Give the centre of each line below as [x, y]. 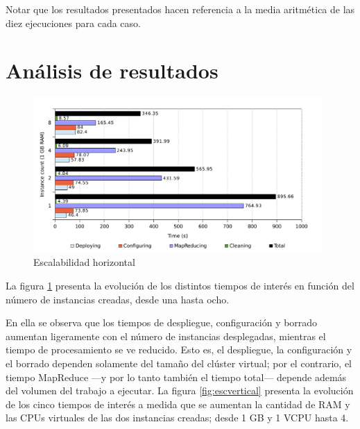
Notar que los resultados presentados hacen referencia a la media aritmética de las [180, 9]
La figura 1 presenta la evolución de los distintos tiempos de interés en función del [180, 286]
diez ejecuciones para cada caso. [73, 23]
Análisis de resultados [112, 70]
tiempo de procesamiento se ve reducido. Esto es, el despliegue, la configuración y [179, 350]
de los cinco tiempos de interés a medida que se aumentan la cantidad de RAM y [178, 404]
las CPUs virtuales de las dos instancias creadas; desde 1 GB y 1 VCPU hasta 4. [177, 418]
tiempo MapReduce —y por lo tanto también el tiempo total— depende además [176, 377]
